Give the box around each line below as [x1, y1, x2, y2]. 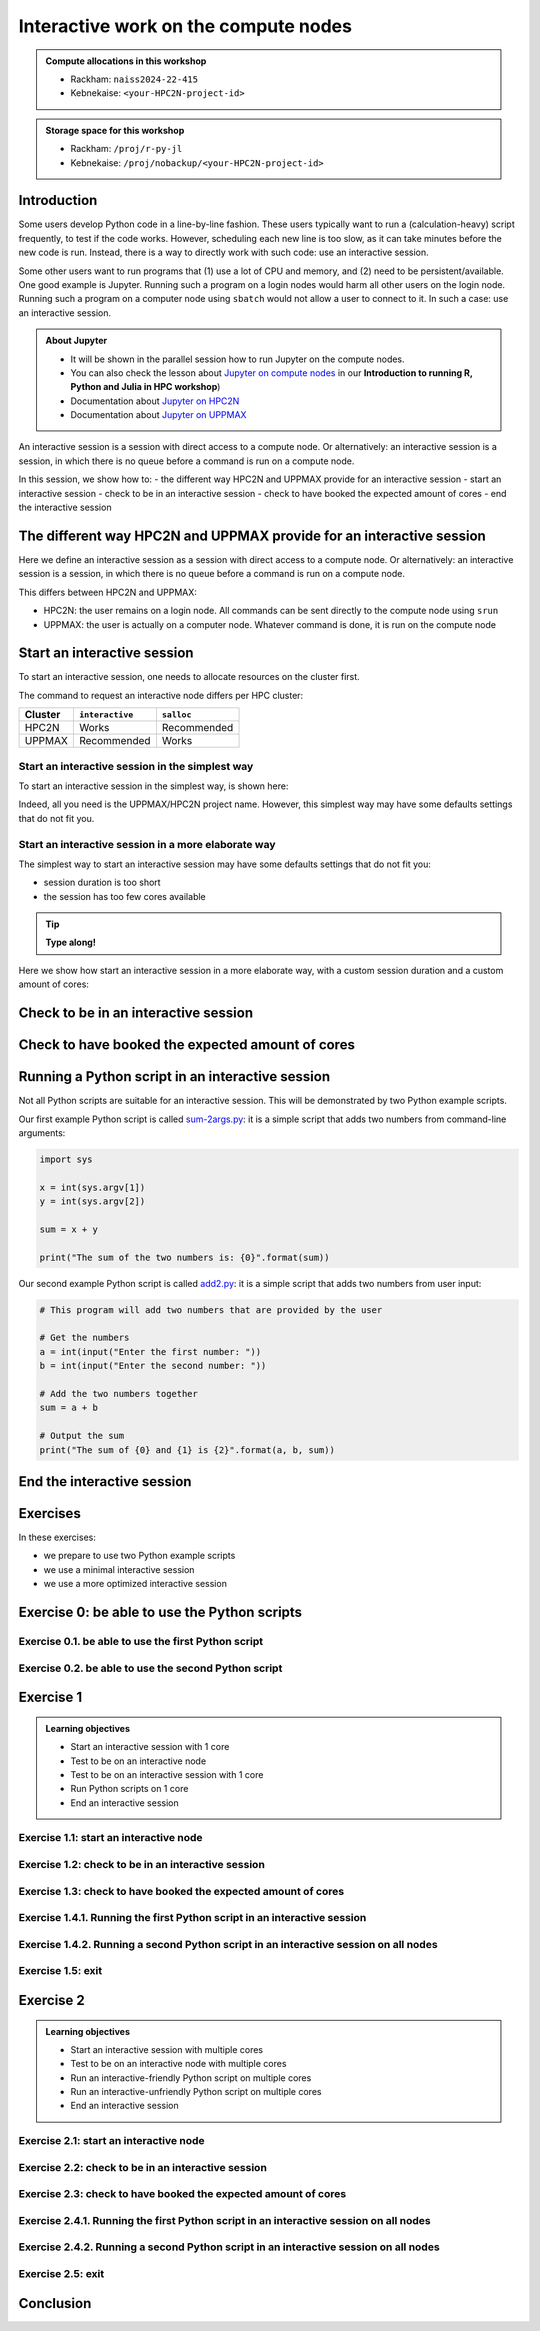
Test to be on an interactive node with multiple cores [70, 2058, 287, 2070]
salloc [161, 709, 192, 720]
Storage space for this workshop [45, 124, 185, 136]
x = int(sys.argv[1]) [39, 1181, 146, 1193]
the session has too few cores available [43, 890, 206, 902]
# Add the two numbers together [39, 1388, 199, 1399]
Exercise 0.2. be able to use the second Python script [18, 1661, 283, 1675]
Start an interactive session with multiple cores [70, 2043, 264, 2055]
